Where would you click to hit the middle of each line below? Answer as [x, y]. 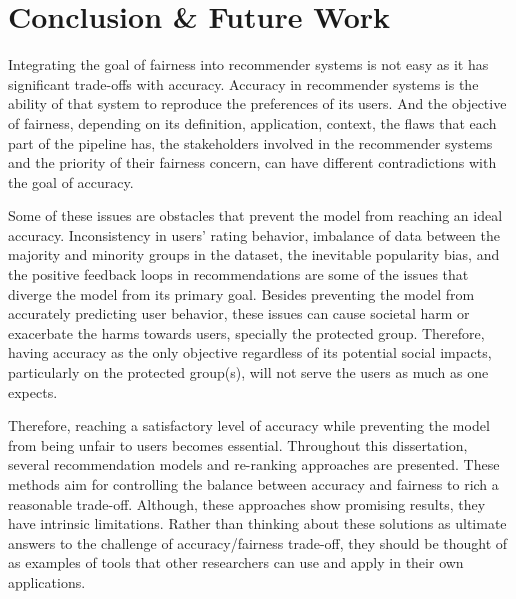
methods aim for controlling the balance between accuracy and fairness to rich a [253, 484]
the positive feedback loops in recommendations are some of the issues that [238, 274]
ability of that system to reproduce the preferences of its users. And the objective [257, 103]
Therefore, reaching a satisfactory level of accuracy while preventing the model [249, 425]
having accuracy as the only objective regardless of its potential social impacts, [250, 352]
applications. [47, 581]
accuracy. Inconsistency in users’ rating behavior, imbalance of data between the [254, 234]
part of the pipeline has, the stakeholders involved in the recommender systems [250, 142]
